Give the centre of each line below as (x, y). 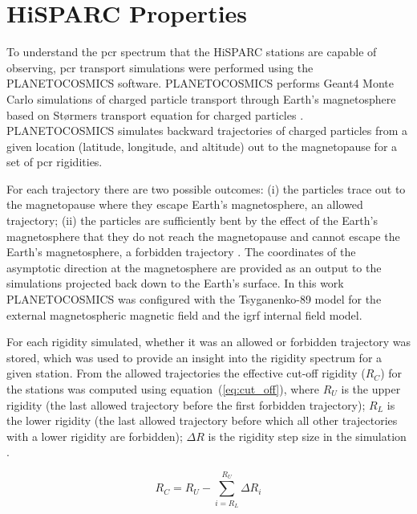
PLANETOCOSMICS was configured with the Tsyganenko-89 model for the (194, 299)
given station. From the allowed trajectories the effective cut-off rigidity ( (186, 373)
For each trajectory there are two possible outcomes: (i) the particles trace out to (206, 188)
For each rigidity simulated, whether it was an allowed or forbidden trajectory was (208, 342)
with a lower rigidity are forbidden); (95, 436)
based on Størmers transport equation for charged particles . (155, 114)
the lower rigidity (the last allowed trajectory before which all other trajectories (202, 420)
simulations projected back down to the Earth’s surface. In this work (175, 283)
